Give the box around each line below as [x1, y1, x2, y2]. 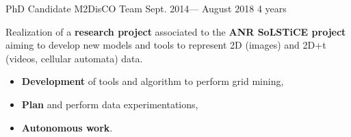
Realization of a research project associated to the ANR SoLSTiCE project [5, 24, 346, 38]
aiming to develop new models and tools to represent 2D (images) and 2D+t [5, 38, 326, 52]
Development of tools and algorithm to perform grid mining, [21, 74, 284, 88]
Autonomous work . [21, 120, 113, 134]
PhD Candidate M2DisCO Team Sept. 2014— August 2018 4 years [5, 1, 287, 15]
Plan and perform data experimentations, [21, 97, 198, 111]
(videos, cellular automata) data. [5, 51, 143, 65]
